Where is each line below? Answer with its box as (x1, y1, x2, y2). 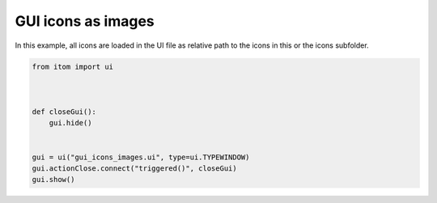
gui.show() (32, 175, 75, 184)
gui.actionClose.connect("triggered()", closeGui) (32, 164, 238, 173)
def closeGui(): (32, 108, 97, 116)
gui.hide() (49, 118, 92, 128)
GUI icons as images (15, 12, 155, 30)
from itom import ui (32, 61, 113, 71)
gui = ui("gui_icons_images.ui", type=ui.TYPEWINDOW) (32, 152, 250, 162)
